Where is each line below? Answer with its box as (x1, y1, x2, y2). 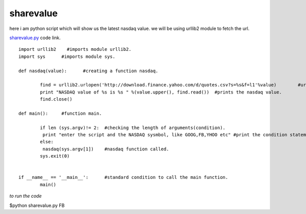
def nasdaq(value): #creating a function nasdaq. (18, 68, 159, 74)
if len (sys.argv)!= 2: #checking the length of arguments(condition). (40, 125, 226, 131)
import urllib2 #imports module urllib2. (18, 46, 132, 52)
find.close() (40, 97, 72, 102)
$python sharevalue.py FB (9, 202, 65, 208)
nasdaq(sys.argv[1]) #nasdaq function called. (42, 146, 169, 152)
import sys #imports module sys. (18, 53, 116, 59)
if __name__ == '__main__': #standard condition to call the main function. (18, 174, 228, 180)
